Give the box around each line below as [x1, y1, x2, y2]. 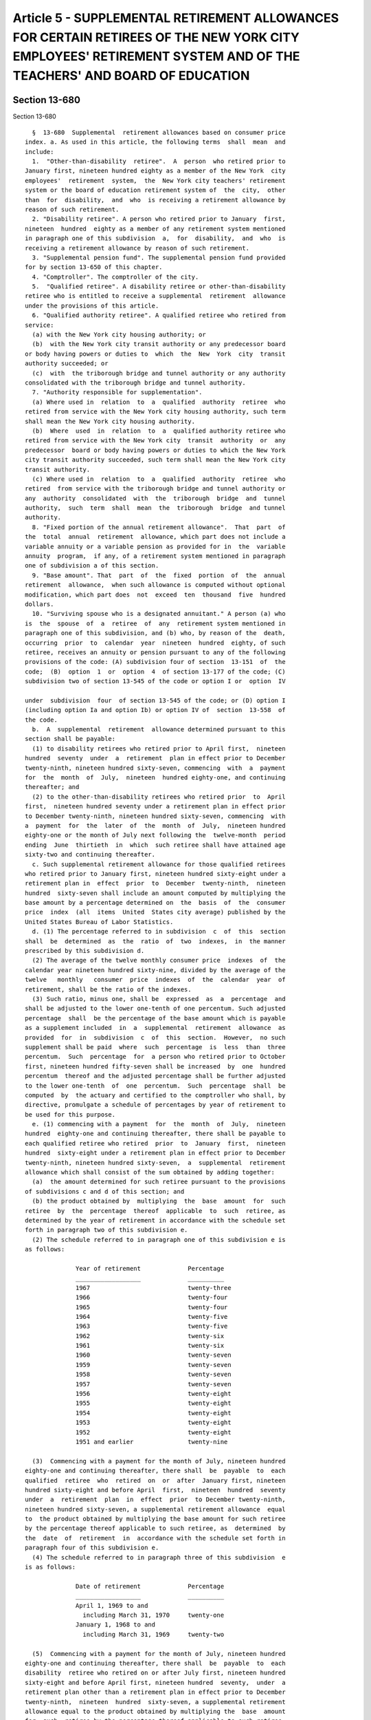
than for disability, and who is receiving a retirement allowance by [25, 196, 286, 204]
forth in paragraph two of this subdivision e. [25, 1226, 188, 1234]
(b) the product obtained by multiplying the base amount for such [32, 1197, 286, 1205]
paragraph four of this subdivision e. [25, 1544, 159, 1551]
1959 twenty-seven [76, 1361, 232, 1368]
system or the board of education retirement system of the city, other [25, 186, 286, 194]
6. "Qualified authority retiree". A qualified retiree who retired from [32, 312, 286, 319]
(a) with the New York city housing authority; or [32, 331, 206, 338]
